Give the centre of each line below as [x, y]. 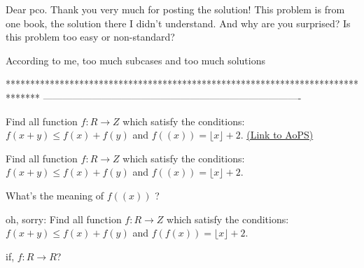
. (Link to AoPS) [277, 135]
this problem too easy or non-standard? [90, 37]
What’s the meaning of [55, 195]
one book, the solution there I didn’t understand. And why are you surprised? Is [178, 23]
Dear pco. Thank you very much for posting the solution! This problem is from [175, 9]
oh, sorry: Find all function [64, 219]
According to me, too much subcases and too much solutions [135, 60]
